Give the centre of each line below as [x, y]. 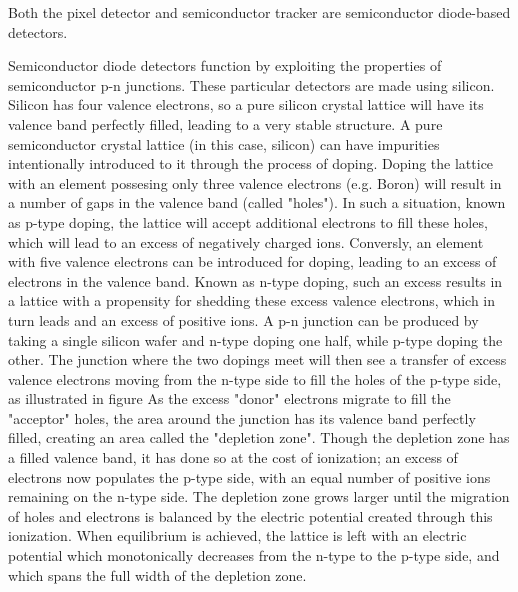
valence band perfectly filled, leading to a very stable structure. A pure [225, 123]
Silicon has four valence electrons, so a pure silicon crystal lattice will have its [246, 104]
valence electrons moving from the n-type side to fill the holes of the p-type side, [255, 378]
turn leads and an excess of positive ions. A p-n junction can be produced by [243, 319]
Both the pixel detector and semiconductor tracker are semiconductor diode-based [259, 12]
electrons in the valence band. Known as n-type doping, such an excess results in [255, 280]
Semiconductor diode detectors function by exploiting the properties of [225, 65]
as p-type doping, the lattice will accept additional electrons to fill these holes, [248, 221]
